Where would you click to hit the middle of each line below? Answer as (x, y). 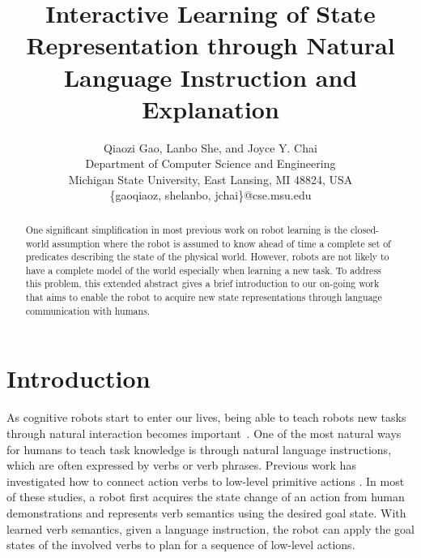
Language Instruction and (210, 77)
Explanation (210, 108)
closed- (364, 229)
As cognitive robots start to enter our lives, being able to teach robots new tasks (206, 417)
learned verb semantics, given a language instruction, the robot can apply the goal (211, 528)
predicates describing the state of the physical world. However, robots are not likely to (207, 257)
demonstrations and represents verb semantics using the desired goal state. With (206, 512)
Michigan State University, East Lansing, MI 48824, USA (210, 179)
